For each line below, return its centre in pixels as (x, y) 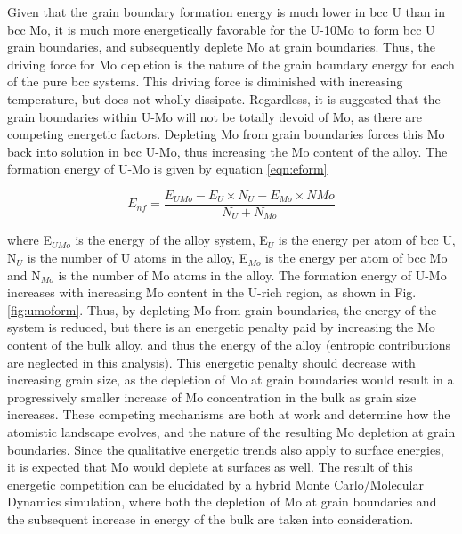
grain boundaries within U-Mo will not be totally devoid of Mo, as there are (215, 116)
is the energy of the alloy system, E (171, 240)
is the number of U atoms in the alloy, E (138, 258)
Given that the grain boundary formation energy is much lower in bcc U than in (226, 12)
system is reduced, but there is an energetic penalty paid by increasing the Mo (221, 327)
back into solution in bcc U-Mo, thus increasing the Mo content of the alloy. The (227, 151)
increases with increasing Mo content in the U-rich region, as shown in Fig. (212, 292)
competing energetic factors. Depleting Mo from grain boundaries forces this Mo (226, 134)
